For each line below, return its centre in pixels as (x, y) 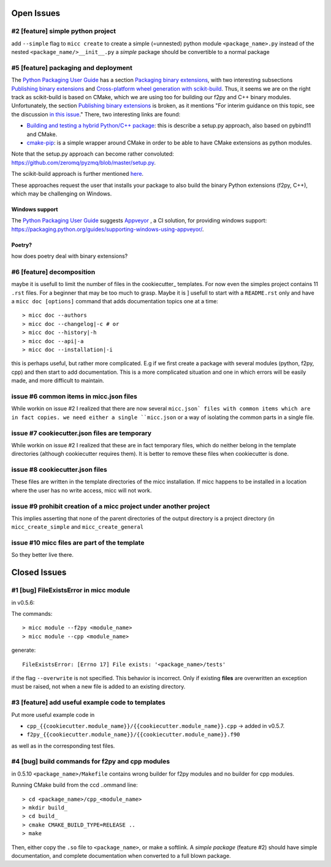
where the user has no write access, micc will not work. (82, 490)
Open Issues (36, 13)
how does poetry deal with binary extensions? (70, 256)
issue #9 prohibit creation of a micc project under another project (111, 506)
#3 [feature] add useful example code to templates (88, 703)
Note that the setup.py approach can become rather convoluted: (93, 154)
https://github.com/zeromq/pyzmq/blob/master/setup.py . (84, 162)
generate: (24, 650)
